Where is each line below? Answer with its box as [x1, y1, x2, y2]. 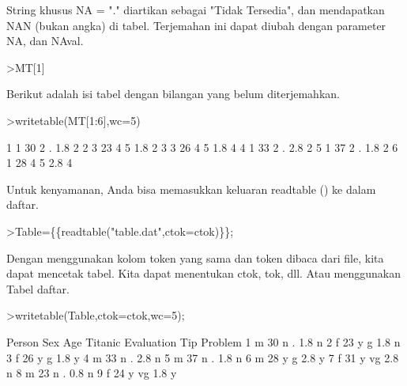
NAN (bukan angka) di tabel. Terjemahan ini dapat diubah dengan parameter [6, 17, 386, 33]
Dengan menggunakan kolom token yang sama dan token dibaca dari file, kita [6, 249, 384, 266]
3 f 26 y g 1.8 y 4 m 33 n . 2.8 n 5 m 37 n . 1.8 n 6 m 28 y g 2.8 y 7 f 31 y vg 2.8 [6, 349, 399, 365]
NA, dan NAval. [6, 32, 84, 49]
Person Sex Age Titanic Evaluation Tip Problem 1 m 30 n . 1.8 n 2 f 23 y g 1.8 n [6, 333, 401, 350]
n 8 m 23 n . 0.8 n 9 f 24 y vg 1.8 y [6, 365, 177, 381]
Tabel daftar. [6, 280, 70, 297]
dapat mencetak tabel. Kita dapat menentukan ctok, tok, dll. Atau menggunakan [6, 265, 401, 282]
